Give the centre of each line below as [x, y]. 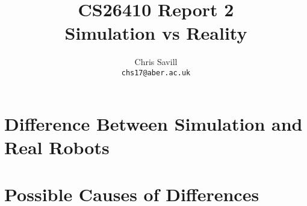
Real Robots [57, 147]
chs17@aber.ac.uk [156, 73]
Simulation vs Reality [156, 33]
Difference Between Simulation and [153, 123]
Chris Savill [156, 62]
